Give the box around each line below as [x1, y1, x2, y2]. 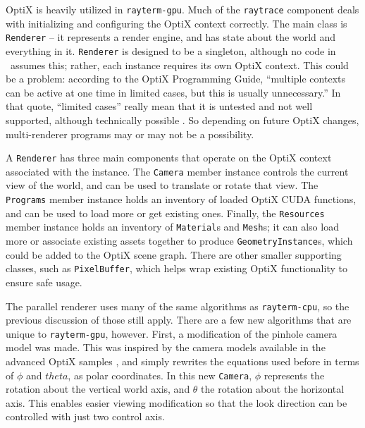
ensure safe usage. [6, 274, 82, 289]
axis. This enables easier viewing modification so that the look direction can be [6, 395, 347, 410]
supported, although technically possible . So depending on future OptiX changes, [6, 112, 359, 127]
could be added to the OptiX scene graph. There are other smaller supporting [6, 247, 342, 262]
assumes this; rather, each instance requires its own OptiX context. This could [10, 57, 349, 72]
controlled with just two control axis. [6, 409, 165, 424]
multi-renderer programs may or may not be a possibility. [6, 126, 254, 141]
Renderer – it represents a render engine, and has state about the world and [6, 30, 336, 44]
